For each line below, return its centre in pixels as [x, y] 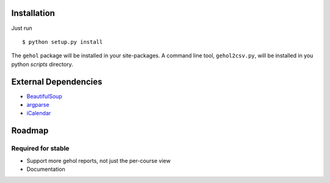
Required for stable [40, 148]
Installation [33, 13]
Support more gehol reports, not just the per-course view [99, 160]
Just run [22, 28]
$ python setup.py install [63, 42]
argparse [38, 104]
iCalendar [39, 113]
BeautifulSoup [44, 96]
